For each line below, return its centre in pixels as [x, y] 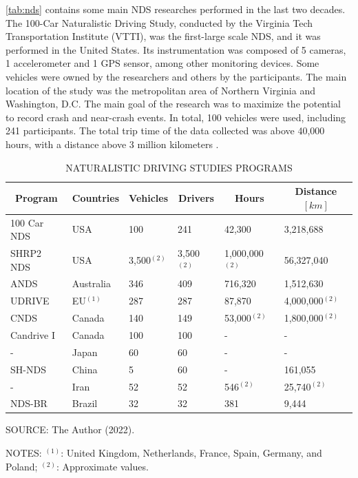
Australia [91, 283]
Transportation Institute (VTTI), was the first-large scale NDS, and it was [163, 36]
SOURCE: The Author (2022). [70, 429]
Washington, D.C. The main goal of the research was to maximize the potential [173, 104]
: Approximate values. [102, 466]
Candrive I [33, 334]
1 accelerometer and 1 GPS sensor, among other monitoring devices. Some [162, 63]
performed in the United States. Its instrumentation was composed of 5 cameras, [176, 49]
